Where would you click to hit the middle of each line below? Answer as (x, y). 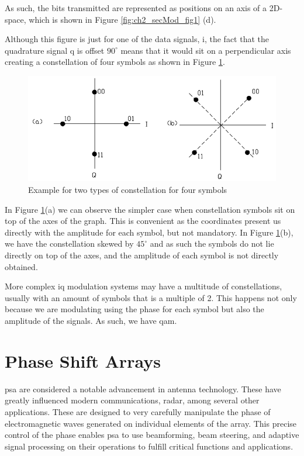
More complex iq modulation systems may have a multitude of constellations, (144, 286)
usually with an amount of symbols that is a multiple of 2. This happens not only (151, 297)
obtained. (21, 266)
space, (15, 19)
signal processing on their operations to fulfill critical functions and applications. (149, 446)
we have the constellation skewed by (69, 243)
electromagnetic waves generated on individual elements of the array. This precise (151, 423)
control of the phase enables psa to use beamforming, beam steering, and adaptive (152, 435)
